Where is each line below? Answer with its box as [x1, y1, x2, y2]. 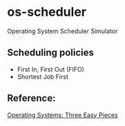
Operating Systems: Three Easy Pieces [7, 111, 118, 119]
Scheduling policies [7, 47, 95, 59]
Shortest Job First [17, 72, 69, 81]
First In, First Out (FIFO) [17, 65, 85, 73]
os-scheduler [7, 4, 86, 20]
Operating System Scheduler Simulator [7, 27, 118, 35]
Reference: [7, 92, 56, 104]
